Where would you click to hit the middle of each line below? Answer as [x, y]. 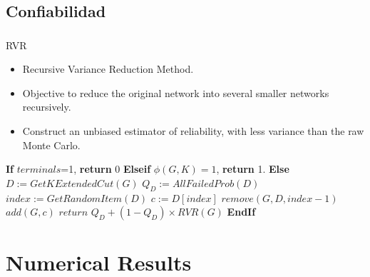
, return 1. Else [253, 169]
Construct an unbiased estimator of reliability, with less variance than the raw [193, 131]
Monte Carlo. [51, 145]
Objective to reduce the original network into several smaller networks [176, 92]
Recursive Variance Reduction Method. [108, 69]
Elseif [137, 169]
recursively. [47, 107]
